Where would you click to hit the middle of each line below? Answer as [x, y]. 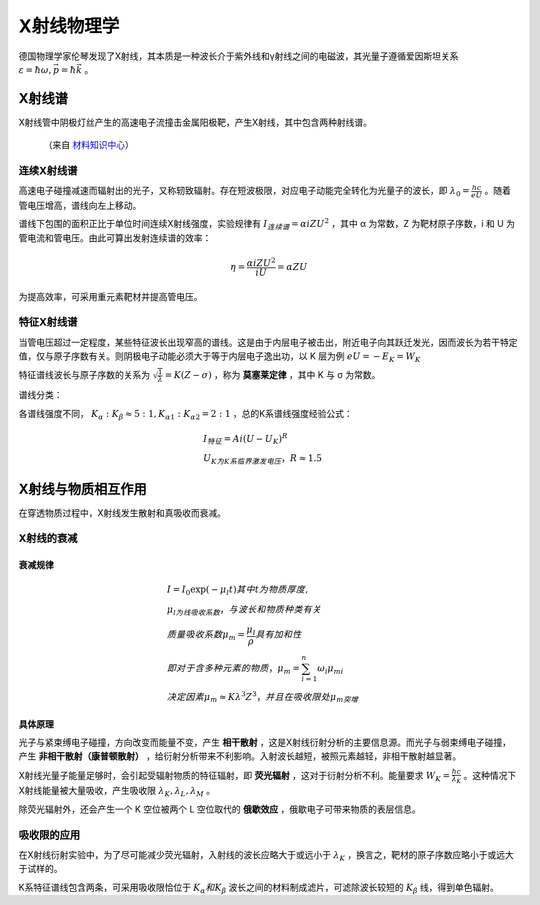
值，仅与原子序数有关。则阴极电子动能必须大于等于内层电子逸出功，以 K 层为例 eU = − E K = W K [220, 357]
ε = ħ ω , [35, 69]
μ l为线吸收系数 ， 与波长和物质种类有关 [244, 610]
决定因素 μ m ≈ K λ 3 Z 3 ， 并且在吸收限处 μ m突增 [262, 697]
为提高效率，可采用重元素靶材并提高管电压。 [110, 296]
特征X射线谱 [48, 322]
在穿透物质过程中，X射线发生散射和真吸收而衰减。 [122, 512]
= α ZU [292, 266]
